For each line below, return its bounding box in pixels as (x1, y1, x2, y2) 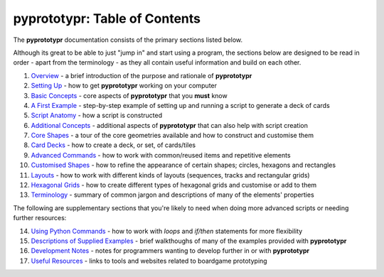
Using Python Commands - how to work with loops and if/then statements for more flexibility (31, 227, 303, 235)
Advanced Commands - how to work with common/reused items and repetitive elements (31, 151, 291, 159)
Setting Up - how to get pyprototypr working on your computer (31, 82, 217, 90)
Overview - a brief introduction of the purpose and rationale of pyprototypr (31, 71, 252, 80)
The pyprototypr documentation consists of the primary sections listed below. (13, 36, 243, 44)
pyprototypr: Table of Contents (13, 11, 201, 26)
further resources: (13, 214, 67, 222)
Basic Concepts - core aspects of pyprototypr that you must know (31, 91, 228, 99)
